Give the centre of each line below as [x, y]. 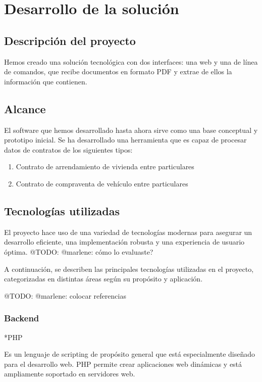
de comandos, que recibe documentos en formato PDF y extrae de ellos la [118, 71]
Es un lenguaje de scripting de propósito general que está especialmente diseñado [129, 354]
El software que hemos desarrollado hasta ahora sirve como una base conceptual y [131, 130]
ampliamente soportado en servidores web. [70, 374]
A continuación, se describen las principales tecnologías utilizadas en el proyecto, [129, 269]
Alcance [25, 108]
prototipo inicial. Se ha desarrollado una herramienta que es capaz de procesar [125, 140]
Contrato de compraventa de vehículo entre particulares [102, 183]
